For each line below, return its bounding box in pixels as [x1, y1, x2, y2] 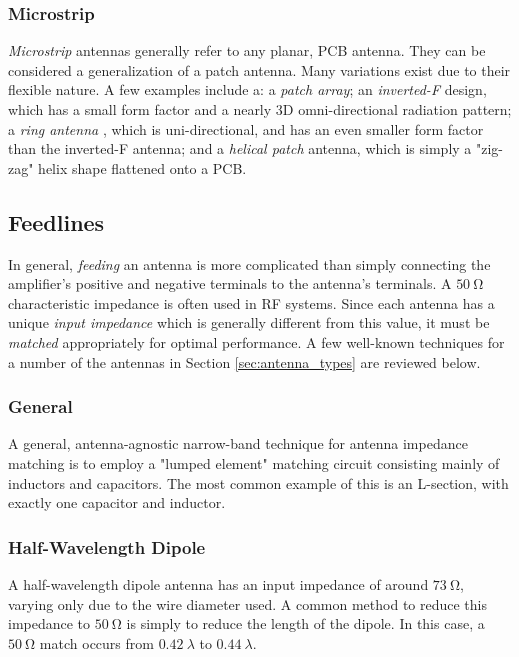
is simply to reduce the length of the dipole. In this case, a [126, 613, 485, 634]
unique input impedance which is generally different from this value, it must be [8, 312, 490, 333]
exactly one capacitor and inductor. [8, 492, 226, 513]
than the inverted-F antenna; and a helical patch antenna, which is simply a [8, 138, 472, 159]
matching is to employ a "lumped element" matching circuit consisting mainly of [8, 452, 500, 473]
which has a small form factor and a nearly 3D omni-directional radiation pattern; [8, 99, 512, 119]
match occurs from [39, 632, 154, 653]
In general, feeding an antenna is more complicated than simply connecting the [8, 253, 491, 274]
